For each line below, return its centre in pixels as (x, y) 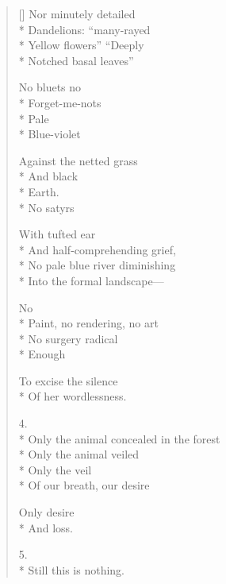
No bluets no (50, 87)
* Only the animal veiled (79, 454)
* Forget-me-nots (60, 102)
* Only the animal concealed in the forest (119, 438)
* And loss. (46, 527)
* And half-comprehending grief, (97, 249)
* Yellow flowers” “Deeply (81, 45)
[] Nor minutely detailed (77, 14)
